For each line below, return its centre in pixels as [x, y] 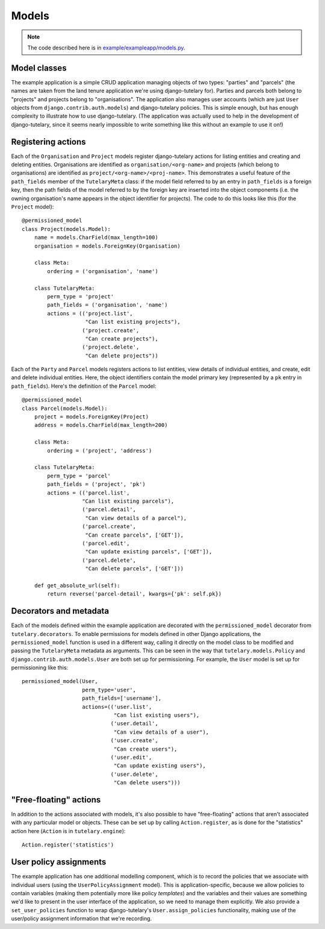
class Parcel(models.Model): [65, 408]
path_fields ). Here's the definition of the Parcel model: [84, 386]
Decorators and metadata [60, 611]
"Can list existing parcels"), [128, 501]
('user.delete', [135, 774]
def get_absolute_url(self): [77, 585]
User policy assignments [59, 862]
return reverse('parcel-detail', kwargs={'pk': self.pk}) [135, 594]
